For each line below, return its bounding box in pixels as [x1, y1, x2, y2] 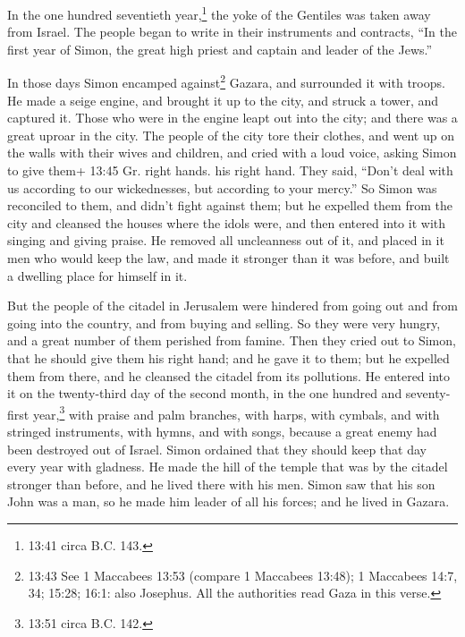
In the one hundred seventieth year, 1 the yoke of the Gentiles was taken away [7, 3, 431, 23]
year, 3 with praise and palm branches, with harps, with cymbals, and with [32, 402, 440, 423]
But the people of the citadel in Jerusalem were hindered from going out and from [7, 296, 458, 315]
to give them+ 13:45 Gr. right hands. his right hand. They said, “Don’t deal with [7, 161, 453, 180]
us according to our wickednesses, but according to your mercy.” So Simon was [7, 178, 437, 197]
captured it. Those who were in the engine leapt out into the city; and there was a [7, 108, 458, 127]
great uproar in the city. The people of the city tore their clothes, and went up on [7, 125, 454, 144]
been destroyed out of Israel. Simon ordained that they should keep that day [7, 439, 427, 458]
